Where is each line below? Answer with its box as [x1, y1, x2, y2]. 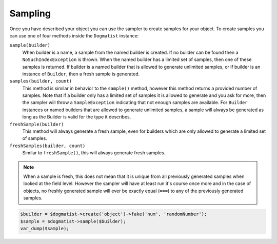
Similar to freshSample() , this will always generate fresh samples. [22, 150, 166, 156]
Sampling [9, 8, 51, 19]
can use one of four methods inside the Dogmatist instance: [9, 32, 139, 38]
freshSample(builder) [9, 121, 64, 127]
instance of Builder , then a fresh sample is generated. [22, 71, 140, 77]
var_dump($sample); [20, 226, 69, 231]
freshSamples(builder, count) [9, 143, 86, 149]
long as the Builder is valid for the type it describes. [22, 114, 131, 120]
